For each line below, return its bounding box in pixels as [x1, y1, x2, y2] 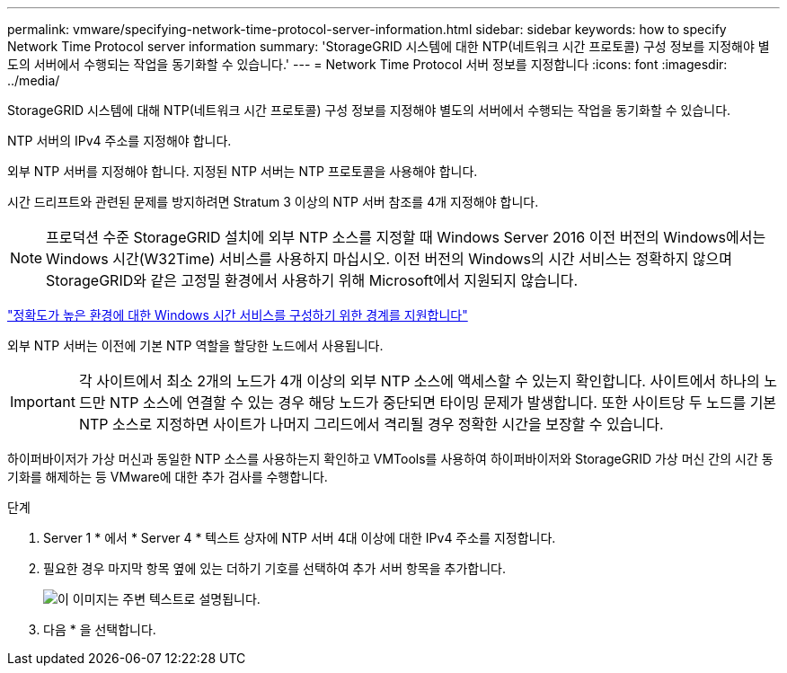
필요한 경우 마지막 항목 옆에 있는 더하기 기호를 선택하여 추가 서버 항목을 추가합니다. [43, 561, 506, 576]
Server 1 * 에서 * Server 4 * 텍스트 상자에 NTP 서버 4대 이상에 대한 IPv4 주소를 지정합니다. [43, 530, 556, 545]
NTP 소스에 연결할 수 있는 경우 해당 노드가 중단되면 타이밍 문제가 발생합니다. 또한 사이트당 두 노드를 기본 [109, 394, 777, 412]
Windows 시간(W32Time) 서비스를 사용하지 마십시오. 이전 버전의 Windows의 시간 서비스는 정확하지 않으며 [46, 250, 733, 268]
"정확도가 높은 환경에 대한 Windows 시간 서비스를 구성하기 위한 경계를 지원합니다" [7, 307, 468, 323]
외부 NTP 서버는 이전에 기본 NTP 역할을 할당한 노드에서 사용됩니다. [7, 338, 384, 353]
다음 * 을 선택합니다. [43, 622, 156, 637]
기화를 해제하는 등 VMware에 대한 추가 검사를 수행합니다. [7, 469, 328, 484]
